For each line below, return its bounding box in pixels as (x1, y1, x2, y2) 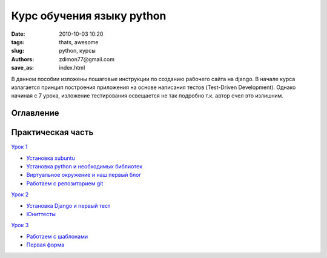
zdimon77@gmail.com (59, 55, 115, 63)
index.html (59, 64, 85, 71)
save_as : (11, 64, 35, 71)
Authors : (11, 55, 35, 63)
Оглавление (11, 108, 60, 118)
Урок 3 (11, 222, 29, 229)
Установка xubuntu (26, 154, 75, 162)
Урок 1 (11, 143, 28, 151)
